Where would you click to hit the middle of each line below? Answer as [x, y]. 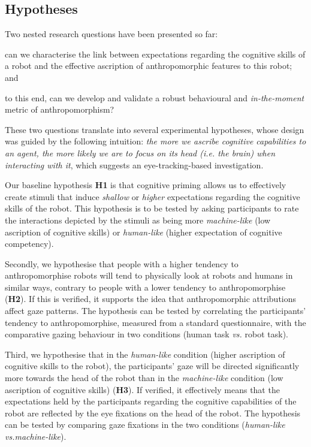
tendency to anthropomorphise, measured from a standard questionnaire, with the [155, 322]
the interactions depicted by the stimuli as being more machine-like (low [138, 220]
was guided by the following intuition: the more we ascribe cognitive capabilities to [155, 141]
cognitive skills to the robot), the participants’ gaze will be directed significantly [152, 366]
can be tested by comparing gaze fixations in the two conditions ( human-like [145, 425]
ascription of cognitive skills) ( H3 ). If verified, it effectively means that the [142, 389]
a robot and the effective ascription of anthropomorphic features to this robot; [149, 66]
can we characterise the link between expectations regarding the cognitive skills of [155, 54]
